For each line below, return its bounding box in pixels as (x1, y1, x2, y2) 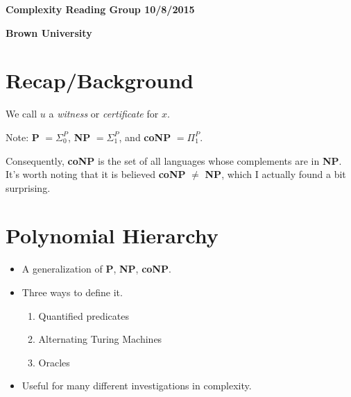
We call (6, 106, 37, 121)
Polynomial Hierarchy (6, 221, 219, 250)
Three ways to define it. (22, 285, 123, 299)
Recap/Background (6, 66, 194, 95)
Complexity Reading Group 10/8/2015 (6, 2, 195, 16)
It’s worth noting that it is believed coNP (6, 167, 186, 181)
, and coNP (119, 129, 171, 144)
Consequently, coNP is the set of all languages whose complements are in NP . (6, 153, 342, 168)
